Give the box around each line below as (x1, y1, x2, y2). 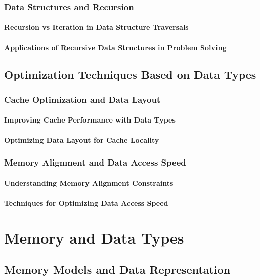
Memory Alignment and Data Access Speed (4, 156, 186, 169)
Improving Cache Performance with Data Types (4, 114, 176, 125)
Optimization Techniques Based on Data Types (4, 66, 256, 82)
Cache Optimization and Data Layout (4, 93, 161, 105)
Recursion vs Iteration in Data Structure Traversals (4, 22, 189, 32)
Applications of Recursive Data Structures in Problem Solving (4, 42, 227, 52)
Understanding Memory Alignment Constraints (4, 177, 174, 188)
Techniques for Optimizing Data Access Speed (4, 197, 168, 208)
